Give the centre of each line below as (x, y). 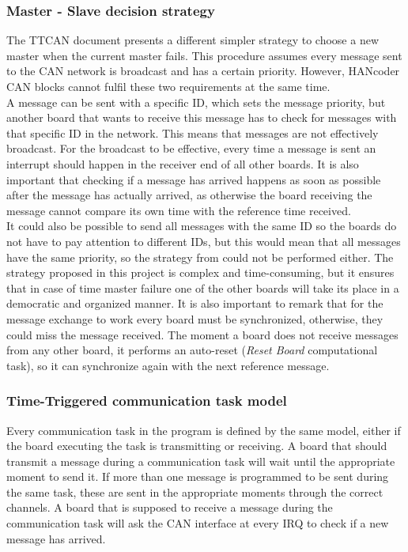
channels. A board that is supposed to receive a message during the (170, 507)
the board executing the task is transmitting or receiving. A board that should (197, 446)
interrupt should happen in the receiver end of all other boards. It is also (183, 163)
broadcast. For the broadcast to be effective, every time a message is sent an (191, 148)
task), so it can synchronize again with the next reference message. (168, 365)
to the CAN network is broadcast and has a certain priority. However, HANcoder (203, 71)
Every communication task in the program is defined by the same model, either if (204, 430)
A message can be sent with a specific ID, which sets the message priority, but (196, 102)
